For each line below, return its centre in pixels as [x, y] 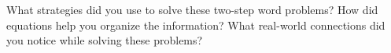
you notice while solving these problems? [105, 40]
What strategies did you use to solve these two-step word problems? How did [192, 9]
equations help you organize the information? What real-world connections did [196, 25]
